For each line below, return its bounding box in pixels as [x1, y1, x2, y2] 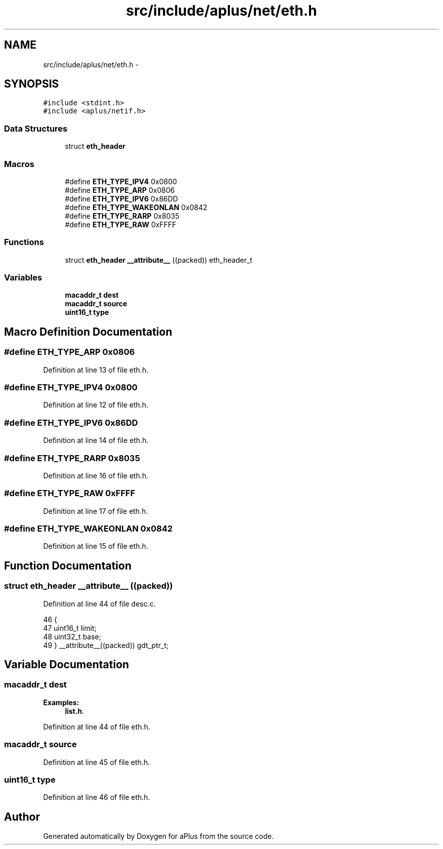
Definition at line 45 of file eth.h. [43, 757, 150, 766]
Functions [4, 237, 44, 248]
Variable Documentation [4, 658, 129, 671]
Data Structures [4, 123, 68, 134]
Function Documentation [4, 559, 131, 572]
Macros [4, 158, 34, 169]
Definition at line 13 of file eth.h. [43, 365, 149, 374]
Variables [4, 272, 42, 283]
